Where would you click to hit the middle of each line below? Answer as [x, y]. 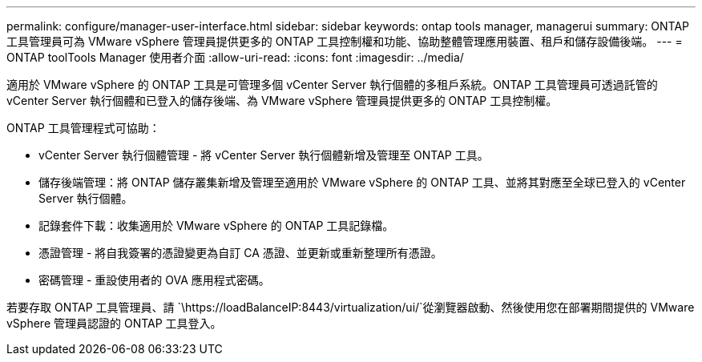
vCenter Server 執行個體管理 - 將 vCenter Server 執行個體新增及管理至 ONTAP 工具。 [264, 155]
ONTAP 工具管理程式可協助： [83, 128]
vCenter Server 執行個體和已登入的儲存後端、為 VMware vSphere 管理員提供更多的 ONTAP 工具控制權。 [282, 101]
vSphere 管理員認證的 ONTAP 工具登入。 [114, 323]
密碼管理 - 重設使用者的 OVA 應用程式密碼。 [154, 280]
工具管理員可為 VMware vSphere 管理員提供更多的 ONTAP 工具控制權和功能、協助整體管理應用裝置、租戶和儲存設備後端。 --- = [345, 41]
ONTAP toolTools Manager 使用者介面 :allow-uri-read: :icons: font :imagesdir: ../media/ [235, 57]
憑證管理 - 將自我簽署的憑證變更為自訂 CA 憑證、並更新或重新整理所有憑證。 [240, 253]
